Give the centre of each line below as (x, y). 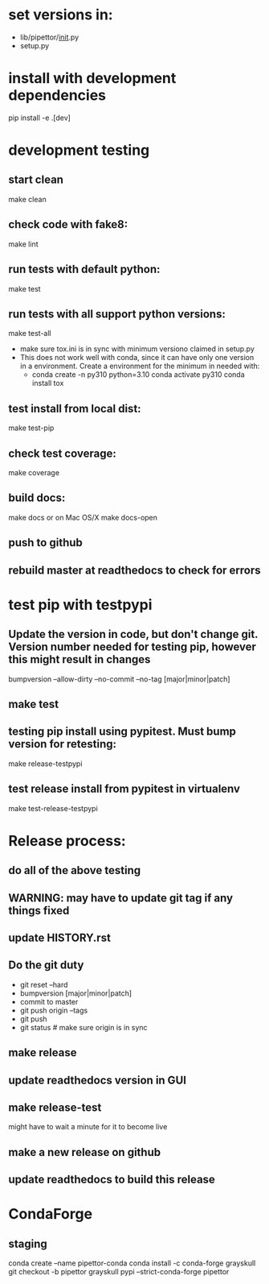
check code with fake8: (68, 224)
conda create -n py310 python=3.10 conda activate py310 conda (138, 375)
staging (28, 1243)
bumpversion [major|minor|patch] (76, 993)
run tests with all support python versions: (117, 314)
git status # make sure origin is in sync (84, 1027)
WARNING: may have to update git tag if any (121, 898)
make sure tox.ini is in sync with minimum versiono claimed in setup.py (137, 349)
